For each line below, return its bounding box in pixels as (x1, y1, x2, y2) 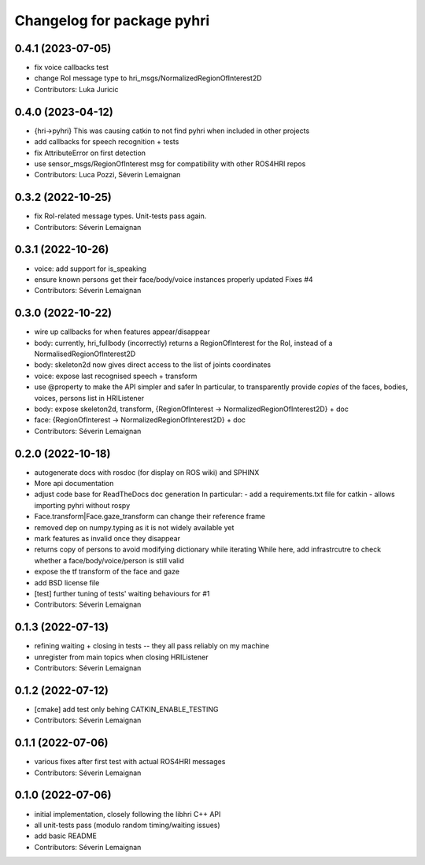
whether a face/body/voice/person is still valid (34, 555, 185, 565)
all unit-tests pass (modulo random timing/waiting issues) (34, 820, 220, 830)
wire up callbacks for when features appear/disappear (34, 327, 210, 336)
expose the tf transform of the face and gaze (34, 567, 180, 577)
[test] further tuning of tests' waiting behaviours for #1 (34, 588, 210, 598)
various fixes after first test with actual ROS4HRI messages (34, 757, 226, 767)
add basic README (34, 831, 98, 841)
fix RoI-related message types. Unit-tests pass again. (34, 211, 207, 221)
